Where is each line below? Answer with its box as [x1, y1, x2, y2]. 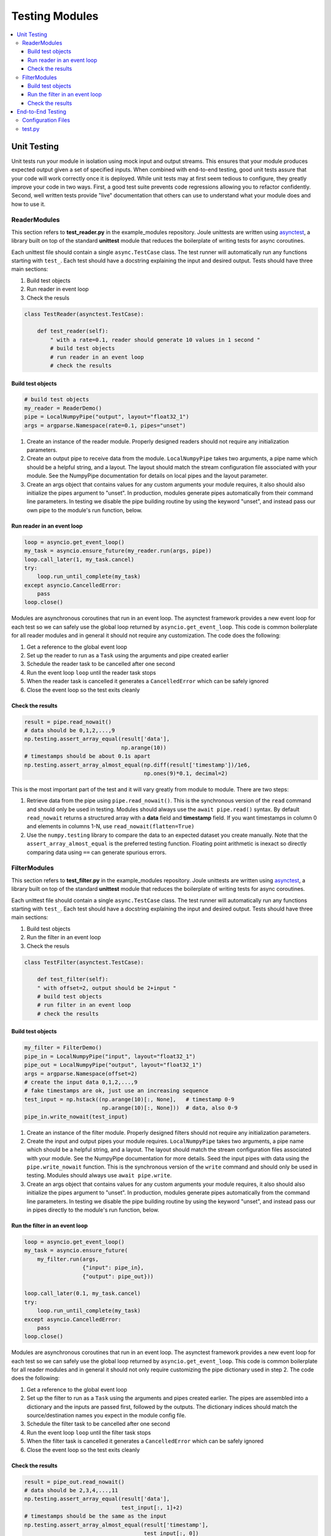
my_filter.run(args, [37, 1255, 99, 1263]
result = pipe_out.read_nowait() [24, 1478, 125, 1485]
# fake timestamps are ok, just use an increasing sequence [24, 1087, 209, 1094]
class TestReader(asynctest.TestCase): [24, 310, 144, 318]
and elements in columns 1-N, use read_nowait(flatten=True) [26, 823, 195, 830]
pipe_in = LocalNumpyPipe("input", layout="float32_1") [24, 1052, 196, 1060]
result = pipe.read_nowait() [24, 718, 112, 725]
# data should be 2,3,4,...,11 [24, 1487, 119, 1494]
